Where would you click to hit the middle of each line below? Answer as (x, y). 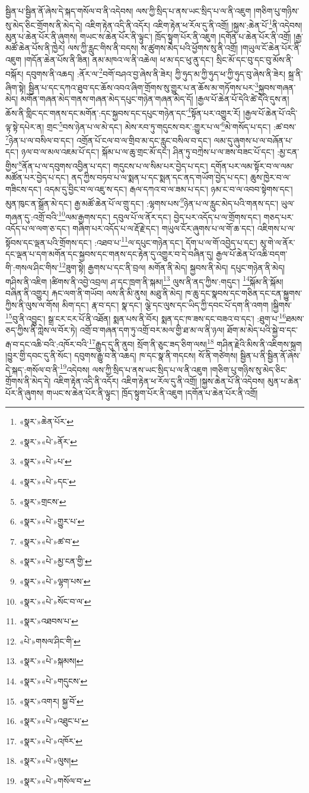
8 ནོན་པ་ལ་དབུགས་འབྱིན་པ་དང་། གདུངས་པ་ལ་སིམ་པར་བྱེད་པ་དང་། (113, 165)
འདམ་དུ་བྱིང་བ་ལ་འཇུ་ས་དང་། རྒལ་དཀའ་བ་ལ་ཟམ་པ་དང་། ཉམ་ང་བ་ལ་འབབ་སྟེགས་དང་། (168, 189)
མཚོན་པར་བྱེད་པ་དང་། (37, 177)
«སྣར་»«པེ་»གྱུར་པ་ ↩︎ (52, 521)
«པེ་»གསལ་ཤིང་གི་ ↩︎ (50, 641)
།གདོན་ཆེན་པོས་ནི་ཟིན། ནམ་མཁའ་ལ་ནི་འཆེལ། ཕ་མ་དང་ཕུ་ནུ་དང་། (119, 60)
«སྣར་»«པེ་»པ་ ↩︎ (45, 461)
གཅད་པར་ (278, 217)
